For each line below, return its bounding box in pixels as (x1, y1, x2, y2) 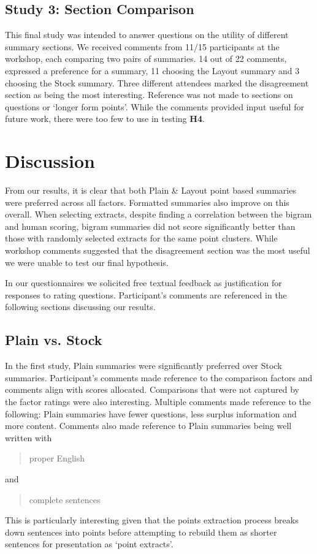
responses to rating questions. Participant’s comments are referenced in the (5, 288, 287, 301)
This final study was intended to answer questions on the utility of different (5, 28, 289, 41)
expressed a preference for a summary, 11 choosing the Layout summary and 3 (5, 64, 300, 77)
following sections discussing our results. (5, 300, 156, 313)
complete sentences (29, 493, 101, 506)
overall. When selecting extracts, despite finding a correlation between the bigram (5, 208, 312, 221)
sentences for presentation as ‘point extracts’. (5, 537, 174, 550)
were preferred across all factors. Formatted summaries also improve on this (5, 195, 289, 208)
